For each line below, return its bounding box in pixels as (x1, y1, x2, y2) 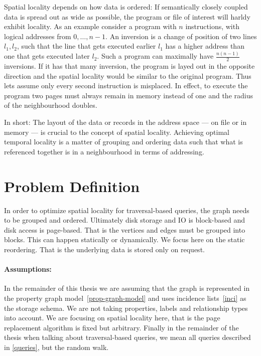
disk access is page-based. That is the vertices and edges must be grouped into (4, 224, 245, 235)
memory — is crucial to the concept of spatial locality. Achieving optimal (4, 126, 229, 137)
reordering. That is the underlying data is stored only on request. (4, 244, 205, 254)
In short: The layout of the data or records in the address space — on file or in (4, 117, 247, 127)
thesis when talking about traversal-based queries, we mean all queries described (4, 332, 251, 342)
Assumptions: (4, 264, 52, 274)
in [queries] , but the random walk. (4, 341, 109, 352)
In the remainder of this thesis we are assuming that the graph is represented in (4, 283, 250, 293)
